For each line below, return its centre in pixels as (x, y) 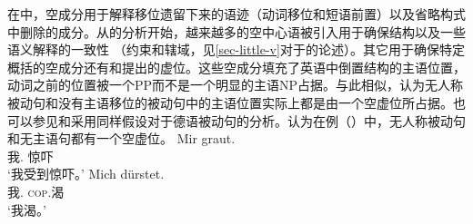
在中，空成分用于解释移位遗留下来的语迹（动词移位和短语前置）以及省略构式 (236, 14)
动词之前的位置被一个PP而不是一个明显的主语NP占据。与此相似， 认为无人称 (236, 85)
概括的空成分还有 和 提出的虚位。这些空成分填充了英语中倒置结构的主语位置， (236, 67)
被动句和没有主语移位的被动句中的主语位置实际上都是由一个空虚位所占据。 (230, 102)
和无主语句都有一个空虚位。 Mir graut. (121, 138)
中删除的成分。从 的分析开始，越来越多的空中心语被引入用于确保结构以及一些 (236, 31)
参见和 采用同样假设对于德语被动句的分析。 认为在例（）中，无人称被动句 (249, 120)
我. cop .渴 (36, 191)
